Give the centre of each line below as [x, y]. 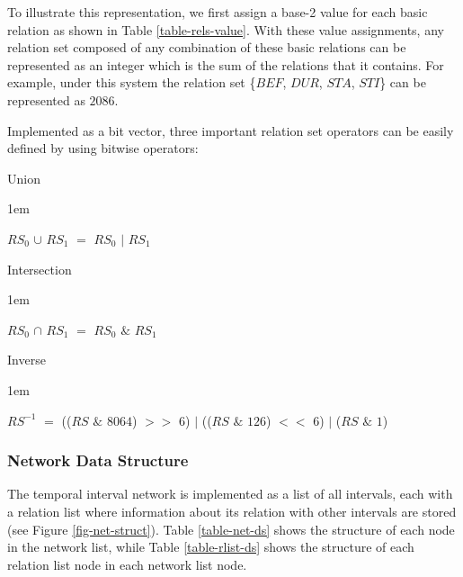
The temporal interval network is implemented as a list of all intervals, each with [230, 494]
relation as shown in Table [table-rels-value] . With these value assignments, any [226, 29]
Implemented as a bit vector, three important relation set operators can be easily [231, 130]
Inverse [27, 360]
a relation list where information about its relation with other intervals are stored [232, 511]
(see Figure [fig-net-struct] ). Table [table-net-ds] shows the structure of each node [231, 529]
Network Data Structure [98, 460]
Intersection [40, 269]
